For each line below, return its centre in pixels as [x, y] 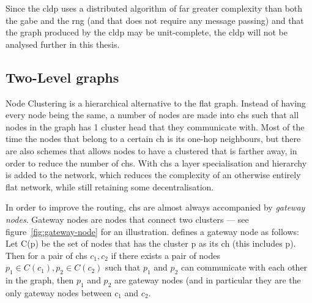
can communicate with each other [244, 267]
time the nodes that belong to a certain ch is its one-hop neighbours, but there [153, 139]
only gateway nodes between [59, 292]
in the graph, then [40, 280]
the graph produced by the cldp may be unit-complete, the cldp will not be [147, 32]
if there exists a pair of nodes [166, 255]
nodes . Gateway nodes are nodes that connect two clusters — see [127, 219]
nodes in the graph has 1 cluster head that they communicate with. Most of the [155, 126]
